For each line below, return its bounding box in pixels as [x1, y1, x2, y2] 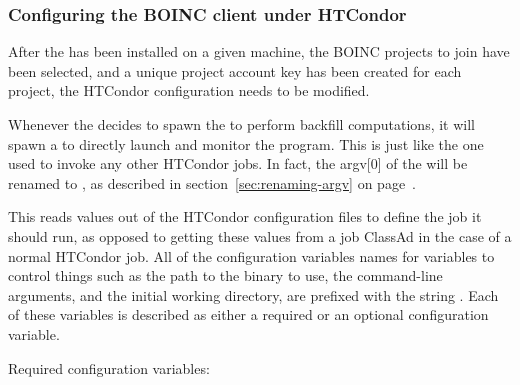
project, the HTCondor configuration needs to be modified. [8, 80, 370, 101]
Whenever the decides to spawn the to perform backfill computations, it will [8, 114, 476, 134]
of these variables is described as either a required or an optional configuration [8, 304, 489, 325]
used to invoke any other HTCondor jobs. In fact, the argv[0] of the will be [8, 153, 468, 174]
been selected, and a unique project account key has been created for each [8, 60, 462, 81]
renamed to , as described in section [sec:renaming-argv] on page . [8, 172, 417, 193]
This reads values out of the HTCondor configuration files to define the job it [8, 206, 482, 227]
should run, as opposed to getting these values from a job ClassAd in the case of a [8, 225, 512, 246]
